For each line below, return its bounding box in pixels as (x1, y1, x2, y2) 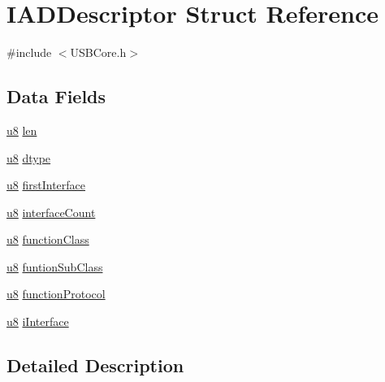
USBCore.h (70, 44, 127, 61)
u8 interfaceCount (6, 203, 96, 220)
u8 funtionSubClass (6, 258, 103, 275)
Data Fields (6, 84, 106, 109)
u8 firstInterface (6, 176, 86, 193)
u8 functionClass (6, 231, 89, 248)
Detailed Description (6, 353, 184, 378)
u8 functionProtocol (6, 285, 106, 302)
